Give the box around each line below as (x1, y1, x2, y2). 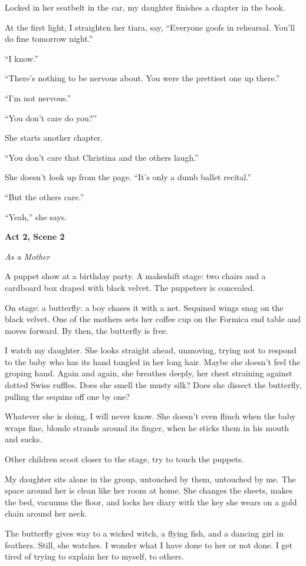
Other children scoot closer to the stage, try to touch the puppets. (5, 453, 244, 465)
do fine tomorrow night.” (5, 32, 93, 45)
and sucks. (5, 433, 42, 445)
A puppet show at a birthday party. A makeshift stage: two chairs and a (5, 270, 266, 282)
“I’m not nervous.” (5, 91, 71, 104)
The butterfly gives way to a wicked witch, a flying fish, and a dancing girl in (5, 527, 284, 539)
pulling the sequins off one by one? (5, 390, 130, 402)
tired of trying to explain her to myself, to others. (5, 550, 184, 562)
